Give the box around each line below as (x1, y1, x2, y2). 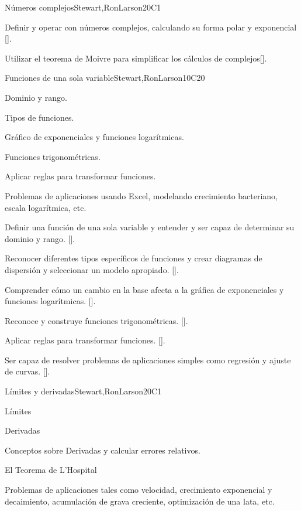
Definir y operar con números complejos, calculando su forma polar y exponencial (5, 21, 297, 33)
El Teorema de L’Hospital (5, 464, 97, 476)
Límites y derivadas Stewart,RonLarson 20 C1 (5, 385, 162, 397)
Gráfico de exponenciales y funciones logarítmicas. (5, 131, 184, 143)
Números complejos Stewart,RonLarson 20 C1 (5, 1, 161, 13)
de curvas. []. (5, 365, 50, 377)
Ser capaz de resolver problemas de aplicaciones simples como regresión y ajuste (5, 353, 291, 366)
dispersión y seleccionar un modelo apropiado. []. (5, 263, 179, 275)
